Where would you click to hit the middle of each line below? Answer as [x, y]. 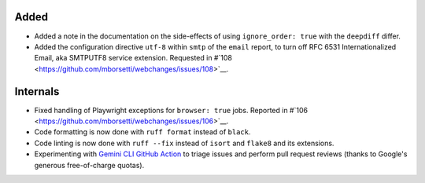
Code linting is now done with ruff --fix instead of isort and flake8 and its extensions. [184, 143]
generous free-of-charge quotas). [89, 165]
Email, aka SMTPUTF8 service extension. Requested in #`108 [133, 58]
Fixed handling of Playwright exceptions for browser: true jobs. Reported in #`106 [171, 110]
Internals [37, 91]
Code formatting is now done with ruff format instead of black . [142, 132]
